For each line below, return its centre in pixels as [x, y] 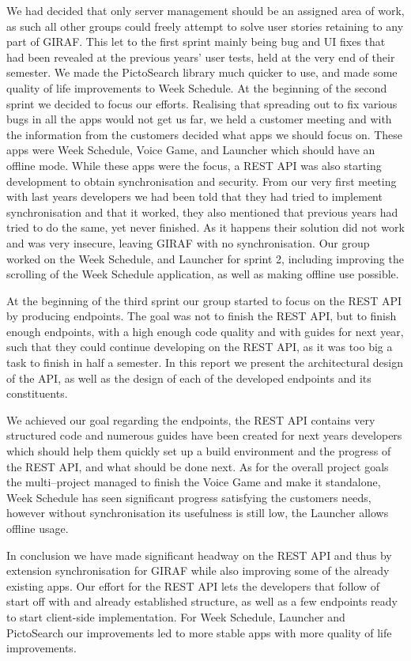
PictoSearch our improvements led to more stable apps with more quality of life [199, 632]
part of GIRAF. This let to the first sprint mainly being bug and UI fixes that [196, 42]
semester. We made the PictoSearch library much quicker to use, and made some [202, 72]
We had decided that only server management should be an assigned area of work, [205, 10]
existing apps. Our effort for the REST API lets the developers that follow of [193, 585]
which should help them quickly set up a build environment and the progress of [199, 451]
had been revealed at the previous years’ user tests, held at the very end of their [201, 57]
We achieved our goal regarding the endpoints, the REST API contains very [191, 419]
